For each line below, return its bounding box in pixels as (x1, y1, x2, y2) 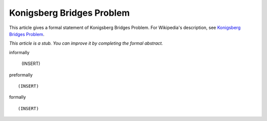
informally (9, 49, 30, 55)
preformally (9, 72, 33, 78)
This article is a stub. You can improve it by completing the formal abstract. (9, 40, 163, 46)
